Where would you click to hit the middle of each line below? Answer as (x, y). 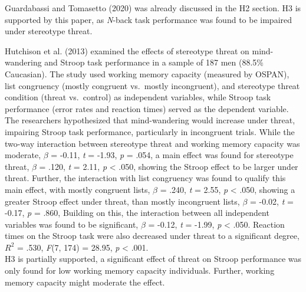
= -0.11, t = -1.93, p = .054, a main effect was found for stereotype (172, 155)
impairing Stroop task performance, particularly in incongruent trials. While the (150, 131)
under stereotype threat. (49, 31)
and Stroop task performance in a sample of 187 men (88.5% (154, 62)
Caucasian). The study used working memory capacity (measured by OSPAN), (147, 73)
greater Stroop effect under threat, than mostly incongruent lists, (122, 201)
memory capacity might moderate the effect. (85, 282)
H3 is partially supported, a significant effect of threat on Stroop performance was (153, 259)
